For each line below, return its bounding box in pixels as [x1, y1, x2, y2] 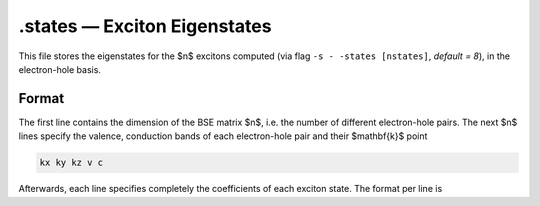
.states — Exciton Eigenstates [18, 15, 272, 37]
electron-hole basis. [18, 63, 102, 75]
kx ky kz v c [39, 157, 104, 169]
